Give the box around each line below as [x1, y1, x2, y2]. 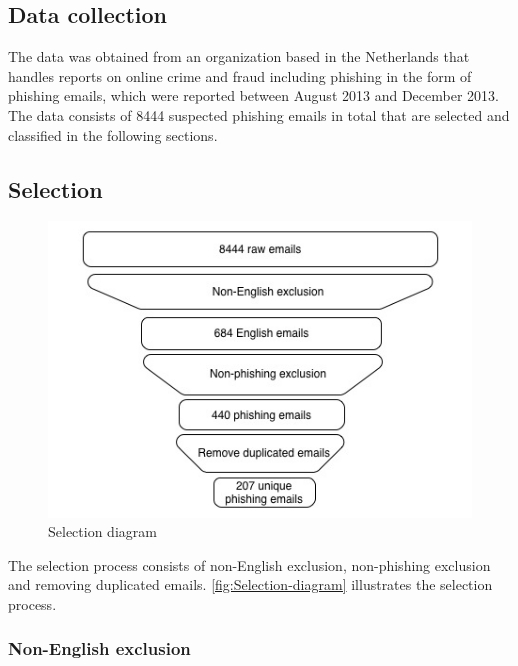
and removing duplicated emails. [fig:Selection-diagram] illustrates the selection [8, 574, 493, 595]
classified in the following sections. [8, 124, 218, 145]
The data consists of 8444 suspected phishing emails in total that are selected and [8, 104, 510, 125]
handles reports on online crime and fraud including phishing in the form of [8, 65, 472, 86]
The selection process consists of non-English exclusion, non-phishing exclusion [8, 554, 491, 575]
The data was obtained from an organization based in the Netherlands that [8, 46, 470, 67]
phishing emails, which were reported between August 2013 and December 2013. [8, 85, 499, 106]
